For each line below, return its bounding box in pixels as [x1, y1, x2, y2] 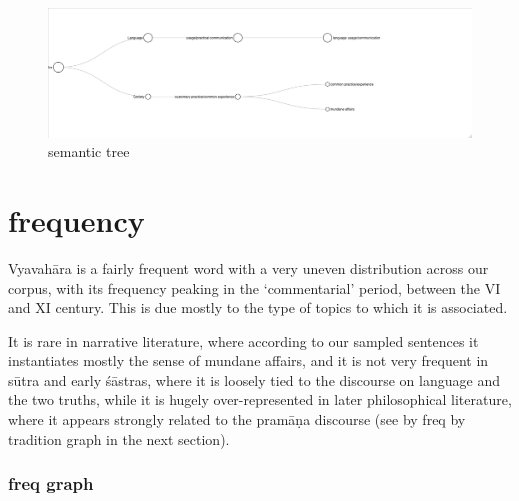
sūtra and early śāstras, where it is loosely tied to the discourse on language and [8, 369, 500, 390]
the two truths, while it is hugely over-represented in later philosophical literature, [8, 389, 512, 410]
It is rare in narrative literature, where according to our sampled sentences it [8, 330, 479, 351]
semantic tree [48, 141, 130, 162]
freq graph [8, 471, 94, 496]
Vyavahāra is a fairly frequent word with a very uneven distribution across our [8, 257, 489, 278]
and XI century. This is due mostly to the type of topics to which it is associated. [8, 297, 508, 318]
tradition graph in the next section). [8, 428, 230, 449]
